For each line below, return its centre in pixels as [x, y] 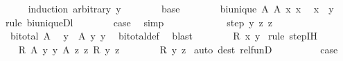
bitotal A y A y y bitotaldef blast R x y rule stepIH [164, 36]
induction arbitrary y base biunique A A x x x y [181, 8]
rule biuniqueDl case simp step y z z [139, 22]
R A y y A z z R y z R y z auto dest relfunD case [178, 49]
